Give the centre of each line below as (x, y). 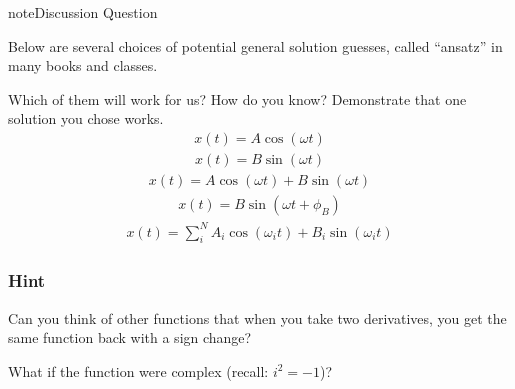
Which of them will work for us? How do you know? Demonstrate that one (237, 98)
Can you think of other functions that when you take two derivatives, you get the (257, 317)
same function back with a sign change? (130, 337)
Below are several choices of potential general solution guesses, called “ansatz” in (255, 45)
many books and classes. (83, 65)
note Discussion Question (83, 12)
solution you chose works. (86, 118)
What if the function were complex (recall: (138, 370)
